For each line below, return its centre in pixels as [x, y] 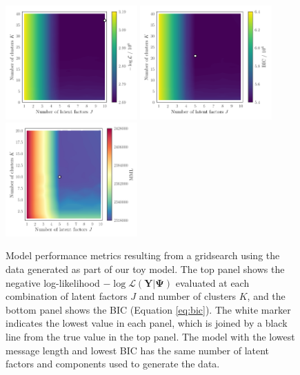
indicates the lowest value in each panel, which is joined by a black [147, 323]
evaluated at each [212, 282]
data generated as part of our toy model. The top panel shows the [145, 269]
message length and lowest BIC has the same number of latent [138, 350]
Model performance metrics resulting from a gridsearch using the [143, 255]
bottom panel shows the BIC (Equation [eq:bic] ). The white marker [148, 309]
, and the [266, 296]
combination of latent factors [67, 296]
